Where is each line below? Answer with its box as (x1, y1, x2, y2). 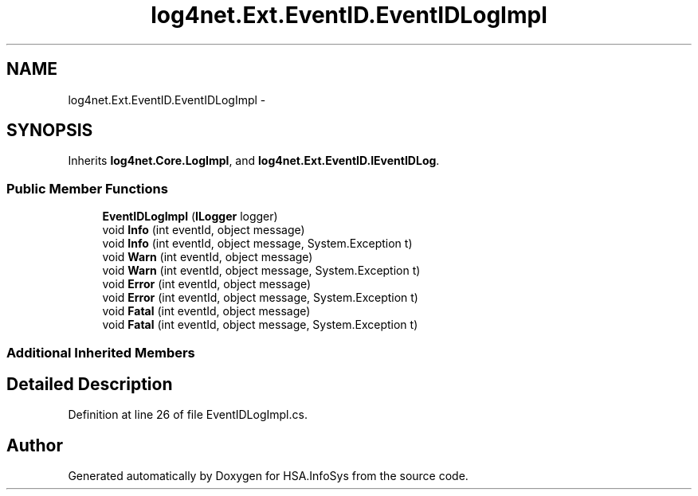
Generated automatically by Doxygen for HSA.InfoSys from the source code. (68, 469, 469, 483)
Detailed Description (6, 373, 173, 394)
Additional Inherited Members (6, 344, 195, 361)
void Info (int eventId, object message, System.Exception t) (102, 236, 413, 251)
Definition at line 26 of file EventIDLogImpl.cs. (68, 408, 308, 422)
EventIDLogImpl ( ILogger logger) (102, 209, 278, 224)
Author (6, 435, 63, 455)
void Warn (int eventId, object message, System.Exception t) (102, 264, 421, 278)
